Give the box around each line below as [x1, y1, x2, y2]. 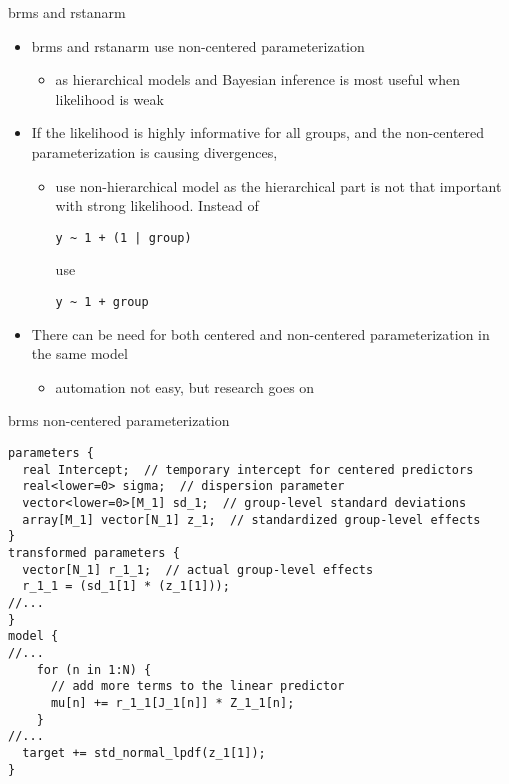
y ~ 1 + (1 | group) [55, 230, 192, 245]
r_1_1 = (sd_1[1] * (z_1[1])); [22, 579, 230, 594]
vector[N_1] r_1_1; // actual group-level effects [22, 562, 374, 577]
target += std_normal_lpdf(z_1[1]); [22, 745, 266, 760]
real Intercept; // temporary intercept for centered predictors [22, 462, 474, 477]
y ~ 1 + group [55, 295, 149, 309]
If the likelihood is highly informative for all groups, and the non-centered [31, 122, 485, 143]
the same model [31, 343, 128, 364]
